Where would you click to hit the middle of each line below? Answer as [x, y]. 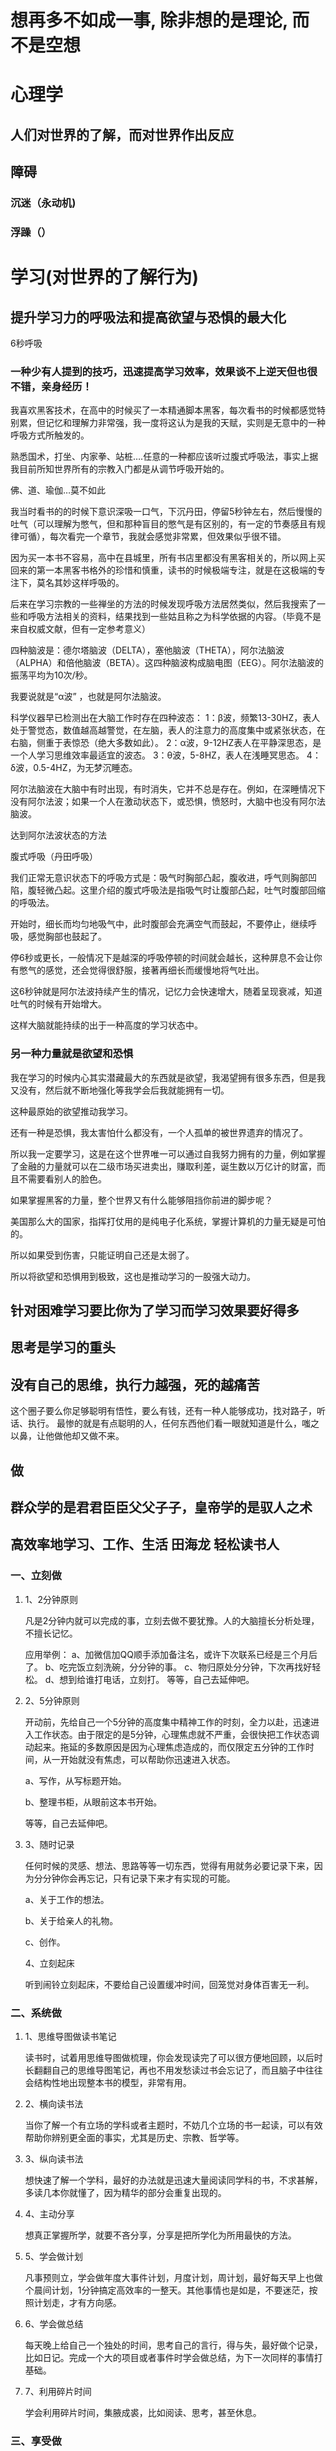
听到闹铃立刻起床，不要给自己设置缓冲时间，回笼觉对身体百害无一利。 [169, 1984]
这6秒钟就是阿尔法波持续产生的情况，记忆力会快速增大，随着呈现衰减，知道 [166, 992]
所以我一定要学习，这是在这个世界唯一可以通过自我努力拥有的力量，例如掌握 [168, 1153]
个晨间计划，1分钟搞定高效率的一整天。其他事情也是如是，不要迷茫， [167, 2290]
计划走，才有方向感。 [77, 2302]
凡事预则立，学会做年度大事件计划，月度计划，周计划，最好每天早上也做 [173, 2277]
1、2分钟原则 [51, 1599]
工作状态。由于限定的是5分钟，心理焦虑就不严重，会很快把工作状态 [172, 1734]
